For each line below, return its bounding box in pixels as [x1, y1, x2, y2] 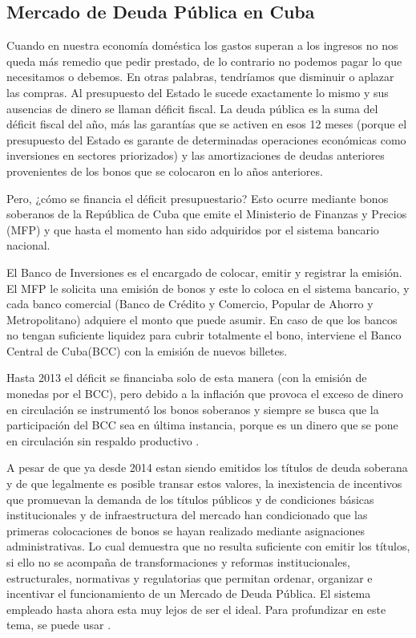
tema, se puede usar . [6, 616, 111, 633]
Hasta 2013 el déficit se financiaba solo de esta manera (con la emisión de [6, 369, 367, 386]
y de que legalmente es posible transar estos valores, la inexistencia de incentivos [6, 475, 402, 492]
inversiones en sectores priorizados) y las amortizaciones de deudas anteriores [6, 147, 385, 164]
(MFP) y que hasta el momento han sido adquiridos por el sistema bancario [6, 221, 379, 238]
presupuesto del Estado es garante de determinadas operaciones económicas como [6, 131, 406, 148]
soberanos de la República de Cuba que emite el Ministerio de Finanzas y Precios [6, 205, 407, 222]
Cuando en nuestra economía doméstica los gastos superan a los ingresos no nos [6, 37, 398, 54]
